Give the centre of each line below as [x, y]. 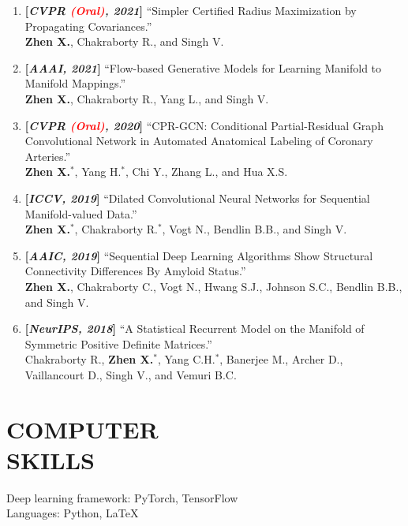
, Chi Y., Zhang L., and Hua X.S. [207, 172]
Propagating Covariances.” [88, 26]
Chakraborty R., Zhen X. [89, 359]
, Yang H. [98, 172]
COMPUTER [82, 429]
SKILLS [51, 459]
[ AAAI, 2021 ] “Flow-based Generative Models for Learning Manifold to [203, 67]
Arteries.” [48, 156]
